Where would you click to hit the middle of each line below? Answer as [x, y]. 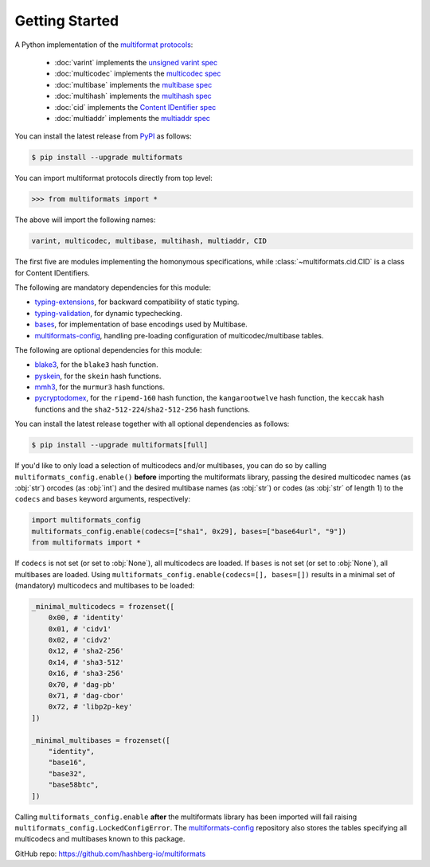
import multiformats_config [86, 520]
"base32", [67, 773]
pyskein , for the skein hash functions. [98, 376]
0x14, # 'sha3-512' [86, 662]
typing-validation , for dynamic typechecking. [108, 313]
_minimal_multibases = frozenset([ [101, 740]
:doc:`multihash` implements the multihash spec [133, 96]
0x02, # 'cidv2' [80, 640]
